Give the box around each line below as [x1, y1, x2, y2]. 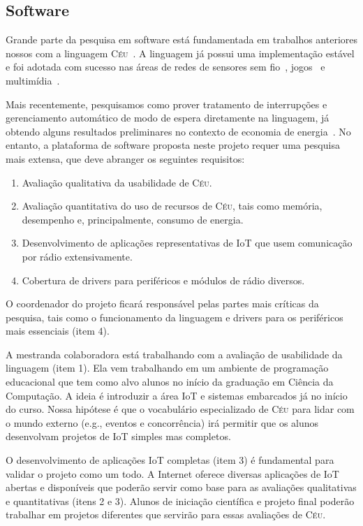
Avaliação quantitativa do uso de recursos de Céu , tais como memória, [22, 198, 323, 213]
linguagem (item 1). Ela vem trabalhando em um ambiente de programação [6, 360, 329, 375]
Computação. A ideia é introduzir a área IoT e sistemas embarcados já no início [6, 388, 348, 402]
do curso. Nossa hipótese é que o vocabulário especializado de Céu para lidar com [6, 402, 355, 416]
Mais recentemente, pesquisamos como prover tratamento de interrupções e [6, 96, 327, 111]
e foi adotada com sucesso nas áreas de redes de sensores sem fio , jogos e [6, 59, 325, 74]
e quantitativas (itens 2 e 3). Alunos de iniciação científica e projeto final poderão [6, 493, 355, 508]
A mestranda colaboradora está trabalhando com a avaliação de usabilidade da [6, 346, 343, 361]
